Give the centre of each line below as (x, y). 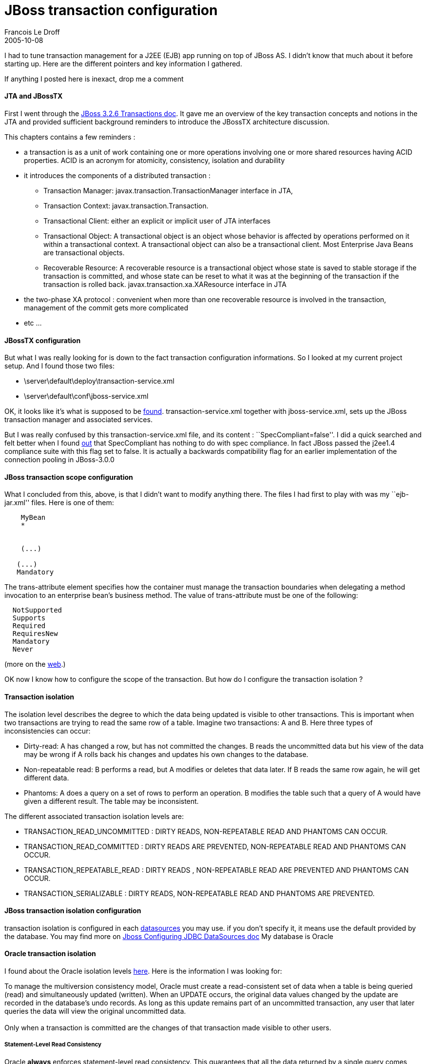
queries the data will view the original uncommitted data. (95, 1011)
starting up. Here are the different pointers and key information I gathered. (123, 63)
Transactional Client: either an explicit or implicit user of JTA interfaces (157, 221)
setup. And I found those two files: (59, 366)
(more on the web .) (35, 664)
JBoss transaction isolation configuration (73, 911)
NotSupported (37, 610)
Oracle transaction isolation (50, 954)
